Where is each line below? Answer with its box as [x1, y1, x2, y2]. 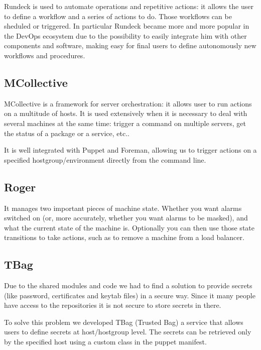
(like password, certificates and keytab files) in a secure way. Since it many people [4, 290, 255, 300]
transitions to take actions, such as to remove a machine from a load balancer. [4, 232, 244, 243]
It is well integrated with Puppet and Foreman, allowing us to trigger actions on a [4, 145, 257, 155]
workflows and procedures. [4, 50, 85, 60]
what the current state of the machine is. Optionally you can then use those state [4, 222, 254, 232]
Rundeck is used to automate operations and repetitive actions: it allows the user [4, 1, 253, 11]
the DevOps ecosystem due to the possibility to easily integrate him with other [4, 30, 247, 41]
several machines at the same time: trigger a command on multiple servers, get [4, 118, 246, 128]
